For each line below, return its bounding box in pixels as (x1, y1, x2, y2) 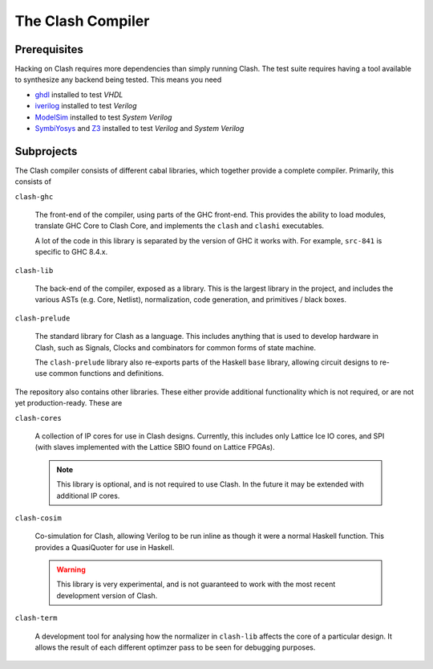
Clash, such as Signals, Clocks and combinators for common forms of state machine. (34, 342, 317, 353)
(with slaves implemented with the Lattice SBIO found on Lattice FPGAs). (34, 443, 276, 452)
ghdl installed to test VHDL (34, 89, 123, 100)
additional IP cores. (56, 491, 120, 500)
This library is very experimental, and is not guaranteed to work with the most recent (56, 579, 336, 589)
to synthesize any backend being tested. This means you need (14, 75, 222, 84)
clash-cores (14, 414, 62, 422)
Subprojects (14, 145, 78, 158)
